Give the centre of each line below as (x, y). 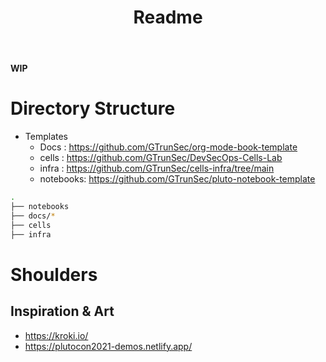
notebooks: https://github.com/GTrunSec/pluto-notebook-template (177, 179)
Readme (168, 17)
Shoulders (54, 274)
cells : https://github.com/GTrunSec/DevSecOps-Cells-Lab (161, 158)
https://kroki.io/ (56, 335)
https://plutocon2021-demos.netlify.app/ (108, 346)
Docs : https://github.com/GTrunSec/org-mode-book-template (168, 147)
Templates (46, 137)
